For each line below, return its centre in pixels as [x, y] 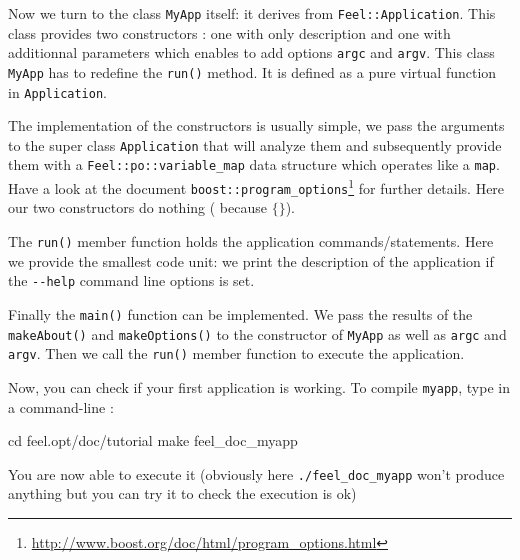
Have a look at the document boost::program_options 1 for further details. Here [256, 186]
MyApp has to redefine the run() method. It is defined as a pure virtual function [252, 71]
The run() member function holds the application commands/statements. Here [251, 241]
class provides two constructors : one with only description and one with [229, 32]
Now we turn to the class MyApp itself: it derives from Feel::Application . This [252, 13]
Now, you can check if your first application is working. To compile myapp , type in [259, 386]
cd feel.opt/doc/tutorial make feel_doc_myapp [153, 440]
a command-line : [61, 406]
